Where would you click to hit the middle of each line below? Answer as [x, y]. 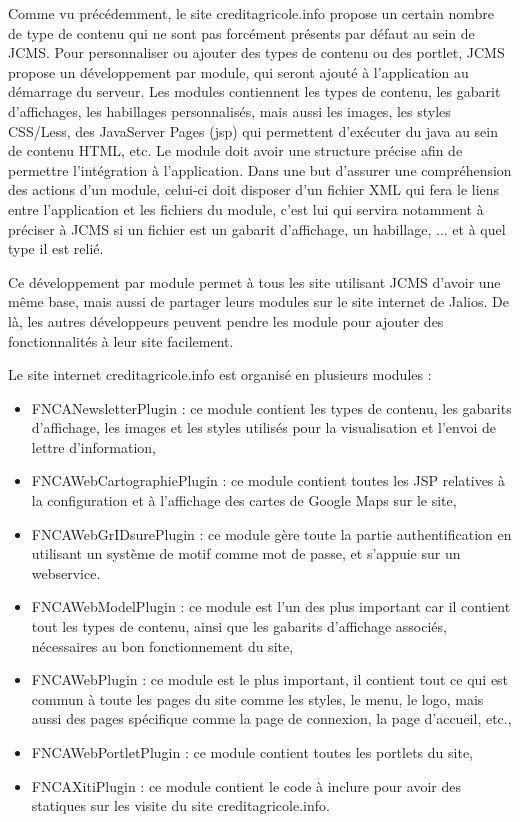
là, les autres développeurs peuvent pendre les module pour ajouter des [226, 320]
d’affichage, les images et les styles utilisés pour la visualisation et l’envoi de [264, 427]
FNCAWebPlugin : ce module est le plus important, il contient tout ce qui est [270, 679]
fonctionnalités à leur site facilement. [121, 340]
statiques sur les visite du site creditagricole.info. [180, 805]
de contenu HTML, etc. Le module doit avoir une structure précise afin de [235, 150]
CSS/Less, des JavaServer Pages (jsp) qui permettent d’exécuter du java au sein [253, 130]
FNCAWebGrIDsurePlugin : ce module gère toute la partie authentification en [271, 533]
